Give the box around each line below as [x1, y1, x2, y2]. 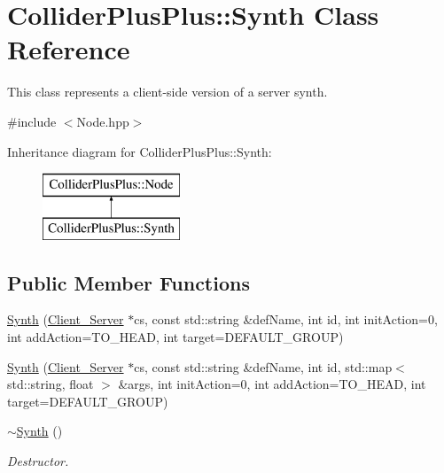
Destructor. [7, 452, 69, 470]
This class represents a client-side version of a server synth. [7, 82, 328, 101]
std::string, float [7, 375, 94, 393]
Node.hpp [76, 112, 129, 130]
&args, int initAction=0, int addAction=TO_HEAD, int [118, 375, 426, 393]
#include [7, 112, 57, 130]
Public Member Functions [7, 268, 250, 296]
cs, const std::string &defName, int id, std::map [134, 357, 393, 376]
